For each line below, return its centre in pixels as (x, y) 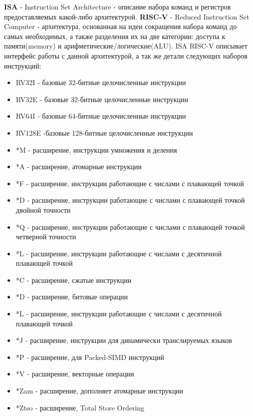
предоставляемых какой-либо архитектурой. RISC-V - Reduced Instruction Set (127, 16)
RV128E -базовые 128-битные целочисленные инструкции (104, 132)
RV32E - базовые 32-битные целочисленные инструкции (102, 99)
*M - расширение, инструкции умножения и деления (96, 149)
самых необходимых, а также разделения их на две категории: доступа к (115, 36)
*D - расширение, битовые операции (72, 297)
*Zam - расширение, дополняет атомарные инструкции (99, 391)
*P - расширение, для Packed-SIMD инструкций (90, 357)
